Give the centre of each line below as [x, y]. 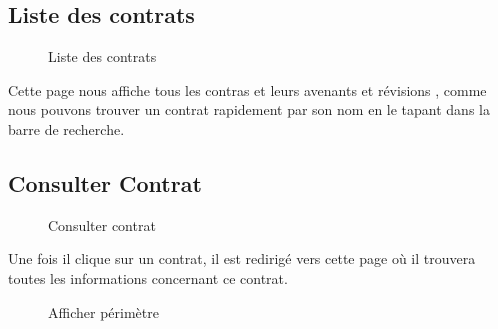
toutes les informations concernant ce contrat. [148, 277]
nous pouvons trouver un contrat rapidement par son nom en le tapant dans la [249, 109]
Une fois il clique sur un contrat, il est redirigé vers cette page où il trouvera [242, 258]
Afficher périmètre [103, 311]
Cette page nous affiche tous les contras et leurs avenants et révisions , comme [247, 89]
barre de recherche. [66, 128]
